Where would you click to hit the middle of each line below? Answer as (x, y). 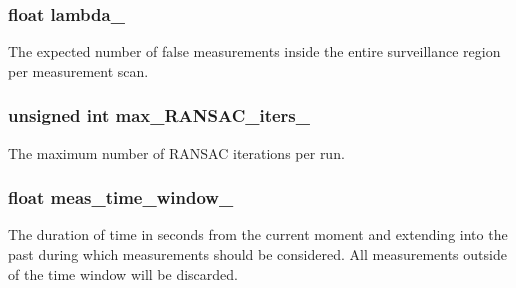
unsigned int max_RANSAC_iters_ (159, 115)
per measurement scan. (78, 70)
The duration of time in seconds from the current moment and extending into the (258, 234)
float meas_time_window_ (121, 197)
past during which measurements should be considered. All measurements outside (257, 254)
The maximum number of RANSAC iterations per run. (176, 152)
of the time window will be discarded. (123, 273)
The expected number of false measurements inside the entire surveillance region (254, 51)
